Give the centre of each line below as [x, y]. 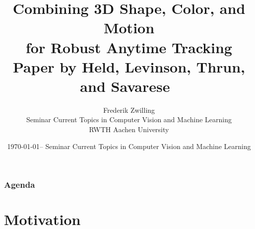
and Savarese [125, 86]
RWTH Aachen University [129, 129]
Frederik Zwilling [129, 110]
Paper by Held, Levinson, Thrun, [129, 66]
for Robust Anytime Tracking [129, 47]
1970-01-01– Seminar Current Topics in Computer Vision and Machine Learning [129, 146]
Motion [129, 28]
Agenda [20, 185]
